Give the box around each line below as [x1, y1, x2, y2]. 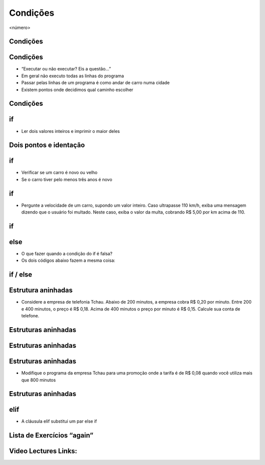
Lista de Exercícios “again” [9, 431, 94, 440]
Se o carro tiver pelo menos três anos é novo [21, 176, 112, 182]
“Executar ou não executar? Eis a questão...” [21, 66, 111, 72]
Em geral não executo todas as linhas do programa [21, 73, 124, 79]
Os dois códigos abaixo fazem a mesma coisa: [21, 257, 115, 263]
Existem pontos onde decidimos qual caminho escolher [21, 87, 133, 93]
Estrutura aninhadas [9, 286, 73, 295]
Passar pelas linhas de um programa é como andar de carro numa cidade [21, 80, 170, 86]
